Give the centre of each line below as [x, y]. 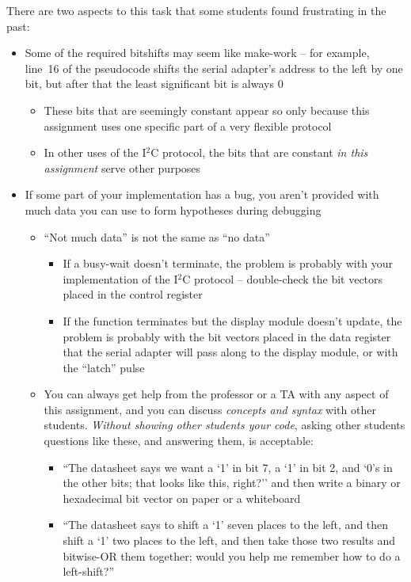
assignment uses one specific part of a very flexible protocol [188, 126]
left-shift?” [89, 571]
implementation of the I [120, 278]
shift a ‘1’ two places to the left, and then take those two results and [229, 540]
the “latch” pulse [104, 367]
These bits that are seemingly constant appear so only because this [207, 110]
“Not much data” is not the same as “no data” [157, 236]
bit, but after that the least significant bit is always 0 [154, 84]
